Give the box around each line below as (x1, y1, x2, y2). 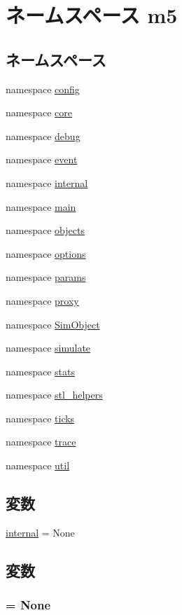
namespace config (6, 81, 80, 96)
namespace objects (6, 223, 85, 237)
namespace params (6, 270, 86, 284)
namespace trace (6, 434, 76, 449)
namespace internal (6, 175, 88, 190)
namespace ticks (6, 410, 75, 425)
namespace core (6, 105, 72, 120)
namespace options (6, 246, 86, 261)
